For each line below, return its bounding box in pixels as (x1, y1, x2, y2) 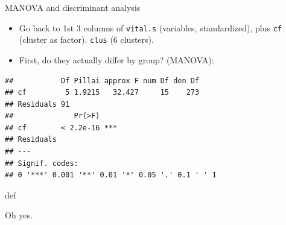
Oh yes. (5, 209, 33, 221)
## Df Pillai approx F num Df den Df (5, 76, 200, 85)
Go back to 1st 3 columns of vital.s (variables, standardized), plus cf (19, 21, 282, 34)
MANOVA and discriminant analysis (5, 1, 141, 13)
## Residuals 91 (5, 100, 70, 109)
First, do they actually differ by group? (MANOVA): (19, 53, 214, 66)
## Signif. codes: (5, 159, 78, 168)
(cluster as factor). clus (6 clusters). (19, 33, 154, 46)
